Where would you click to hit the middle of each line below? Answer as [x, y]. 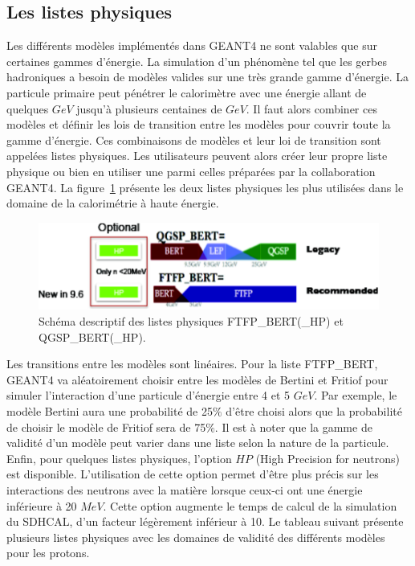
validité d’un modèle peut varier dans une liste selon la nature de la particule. [198, 443]
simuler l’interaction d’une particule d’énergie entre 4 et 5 [148, 395]
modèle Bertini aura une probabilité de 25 [110, 410]
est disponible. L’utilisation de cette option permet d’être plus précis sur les [193, 474]
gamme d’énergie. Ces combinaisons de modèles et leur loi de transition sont [194, 139]
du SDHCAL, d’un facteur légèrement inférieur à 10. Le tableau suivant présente [205, 521]
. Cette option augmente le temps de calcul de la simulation [250, 505]
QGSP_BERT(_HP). [92, 336]
